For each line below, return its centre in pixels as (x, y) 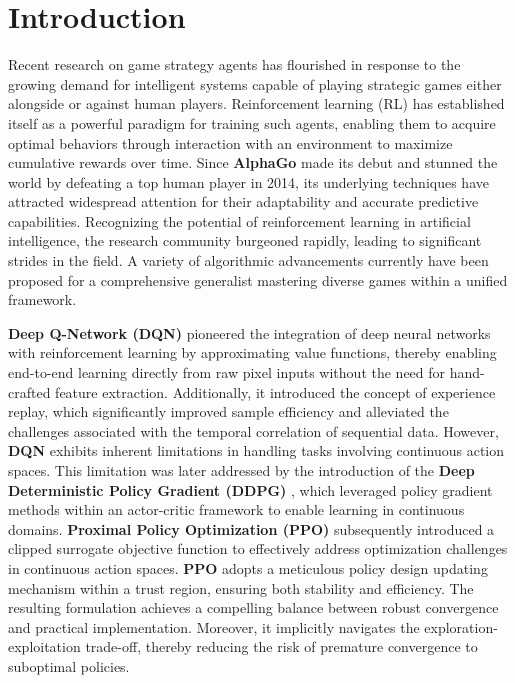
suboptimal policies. (69, 665)
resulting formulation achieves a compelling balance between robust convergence (253, 607)
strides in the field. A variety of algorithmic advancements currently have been (248, 260)
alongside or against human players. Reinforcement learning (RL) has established (256, 103)
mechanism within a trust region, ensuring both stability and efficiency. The (241, 587)
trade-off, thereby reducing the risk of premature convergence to (281, 646)
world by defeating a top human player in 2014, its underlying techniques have (248, 181)
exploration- (461, 626)
